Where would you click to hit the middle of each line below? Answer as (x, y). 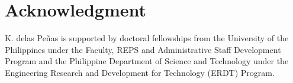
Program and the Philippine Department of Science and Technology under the (147, 61)
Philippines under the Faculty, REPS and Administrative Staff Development (143, 49)
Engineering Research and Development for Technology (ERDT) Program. (140, 72)
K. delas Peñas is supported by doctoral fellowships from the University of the (147, 38)
